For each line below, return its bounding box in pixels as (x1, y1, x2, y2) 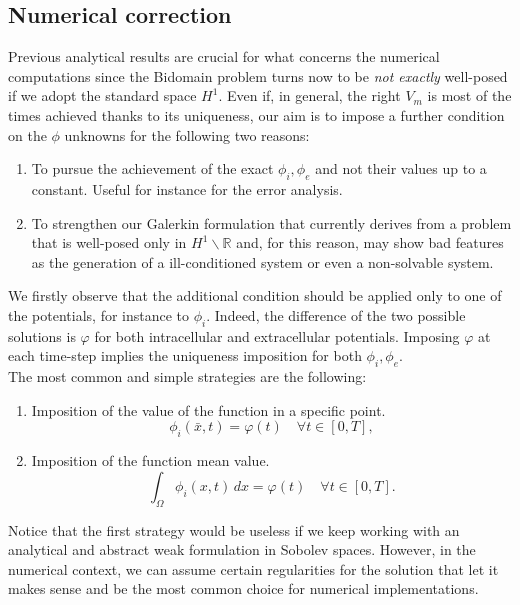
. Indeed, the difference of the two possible (206, 304, 466, 325)
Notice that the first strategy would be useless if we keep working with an (8, 519, 460, 540)
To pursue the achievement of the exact (31, 158, 274, 179)
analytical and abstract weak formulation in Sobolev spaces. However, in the (8, 539, 476, 560)
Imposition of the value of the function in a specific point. (31, 399, 386, 420)
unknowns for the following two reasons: (64, 124, 310, 145)
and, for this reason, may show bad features (236, 232, 504, 253)
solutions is (8, 325, 76, 346)
